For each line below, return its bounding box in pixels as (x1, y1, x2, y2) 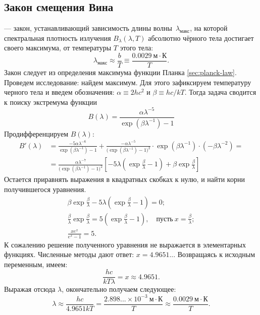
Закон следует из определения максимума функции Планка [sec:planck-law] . (4, 67, 237, 78)
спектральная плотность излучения (4, 32, 111, 43)
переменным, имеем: (4, 259, 68, 269)
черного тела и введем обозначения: (4, 87, 115, 97)
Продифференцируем (4, 128, 68, 139)
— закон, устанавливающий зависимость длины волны (4, 23, 172, 33)
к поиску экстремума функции (4, 96, 97, 107)
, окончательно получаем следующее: (62, 284, 176, 294)
